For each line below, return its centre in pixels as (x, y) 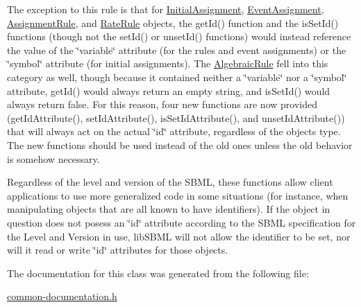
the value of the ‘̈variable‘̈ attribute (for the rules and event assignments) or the (177, 50)
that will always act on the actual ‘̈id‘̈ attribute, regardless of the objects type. (174, 131)
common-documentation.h (62, 296)
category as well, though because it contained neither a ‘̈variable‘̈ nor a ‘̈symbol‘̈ (177, 77)
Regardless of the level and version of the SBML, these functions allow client (170, 182)
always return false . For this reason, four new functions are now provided (162, 104)
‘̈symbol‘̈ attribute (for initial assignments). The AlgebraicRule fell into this (168, 63)
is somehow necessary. (53, 158)
